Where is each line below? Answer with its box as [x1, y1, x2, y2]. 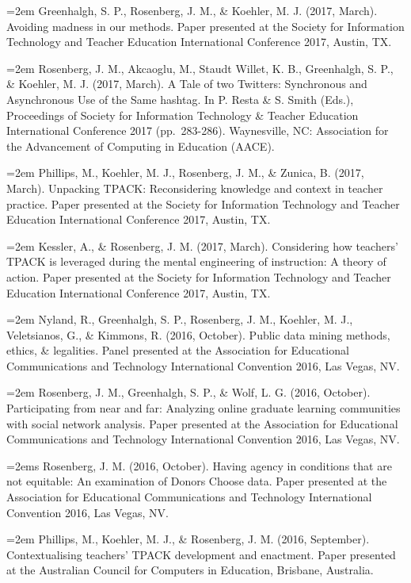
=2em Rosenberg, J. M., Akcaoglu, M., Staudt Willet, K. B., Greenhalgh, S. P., [6, 59, 394, 76]
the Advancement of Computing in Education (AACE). [6, 137, 275, 154]
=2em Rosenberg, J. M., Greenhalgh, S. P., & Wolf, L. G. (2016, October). [6, 384, 371, 401]
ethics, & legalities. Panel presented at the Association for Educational [6, 342, 349, 359]
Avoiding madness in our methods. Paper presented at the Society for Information [6, 17, 405, 34]
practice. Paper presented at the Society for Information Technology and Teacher [6, 195, 400, 212]
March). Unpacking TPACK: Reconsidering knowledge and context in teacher [6, 179, 383, 196]
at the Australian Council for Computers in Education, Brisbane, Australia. [6, 562, 374, 578]
